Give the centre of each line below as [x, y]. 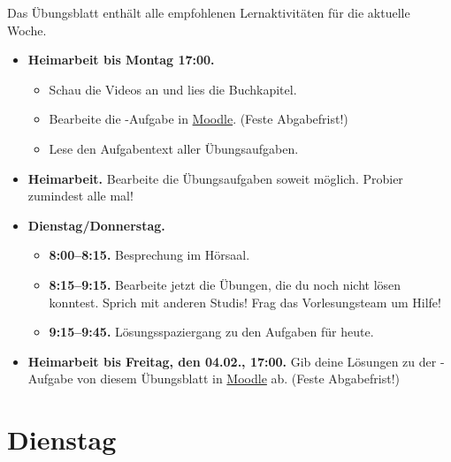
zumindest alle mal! [80, 196]
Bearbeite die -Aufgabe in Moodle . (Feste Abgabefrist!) [199, 119]
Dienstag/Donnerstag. [96, 225]
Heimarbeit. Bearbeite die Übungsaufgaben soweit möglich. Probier [215, 178]
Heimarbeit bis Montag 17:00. [121, 60]
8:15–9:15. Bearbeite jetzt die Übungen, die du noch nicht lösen [225, 284]
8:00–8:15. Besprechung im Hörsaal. [149, 255]
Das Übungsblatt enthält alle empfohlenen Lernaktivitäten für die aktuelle [209, 12]
